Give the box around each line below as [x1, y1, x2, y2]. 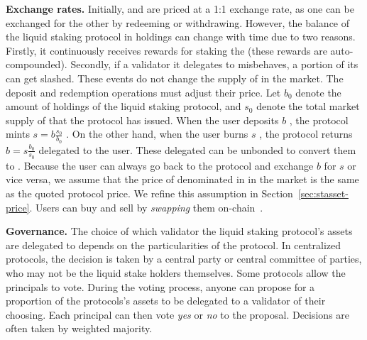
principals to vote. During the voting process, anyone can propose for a [6, 279, 315, 294]
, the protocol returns [259, 126, 353, 141]
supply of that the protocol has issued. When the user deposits [6, 112, 279, 127]
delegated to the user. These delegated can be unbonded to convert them [38, 142, 356, 157]
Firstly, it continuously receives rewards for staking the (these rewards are [6, 43, 327, 57]
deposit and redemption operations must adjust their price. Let [6, 84, 281, 99]
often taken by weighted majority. [6, 321, 153, 336]
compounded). [6, 57, 67, 72]
